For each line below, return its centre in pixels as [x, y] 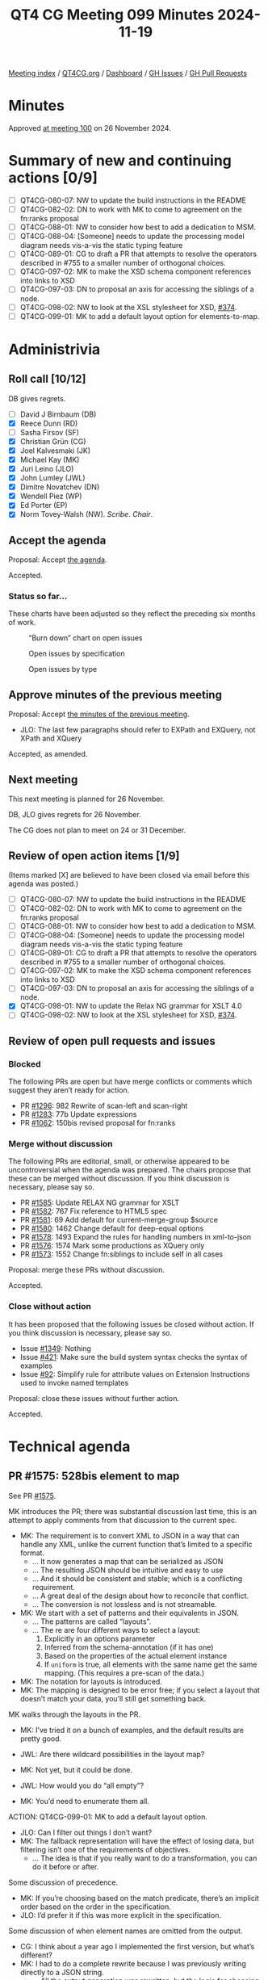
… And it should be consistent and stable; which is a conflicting [137, 1578]
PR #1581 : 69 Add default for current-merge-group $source [119, 1220]
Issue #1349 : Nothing [55, 1348]
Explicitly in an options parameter [100, 1638]
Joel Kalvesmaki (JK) [55, 451]
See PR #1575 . [32, 1495]
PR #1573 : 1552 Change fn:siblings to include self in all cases [121, 1254]
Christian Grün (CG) [53, 441]
